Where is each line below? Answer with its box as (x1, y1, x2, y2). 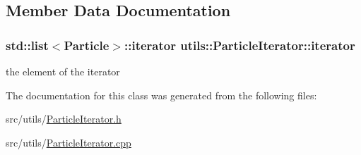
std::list (6, 36, 49, 54)
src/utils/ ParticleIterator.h (6, 111, 122, 126)
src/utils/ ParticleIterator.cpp (6, 135, 131, 149)
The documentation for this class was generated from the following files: (6, 87, 317, 102)
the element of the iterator (6, 64, 120, 78)
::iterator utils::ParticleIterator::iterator (124, 36, 355, 54)
